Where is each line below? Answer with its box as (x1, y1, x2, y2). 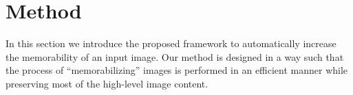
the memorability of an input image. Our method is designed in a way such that (6, 49, 344, 64)
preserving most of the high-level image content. (6, 76, 208, 90)
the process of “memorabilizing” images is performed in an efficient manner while (6, 63, 348, 77)
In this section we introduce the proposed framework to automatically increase (6, 36, 336, 51)
